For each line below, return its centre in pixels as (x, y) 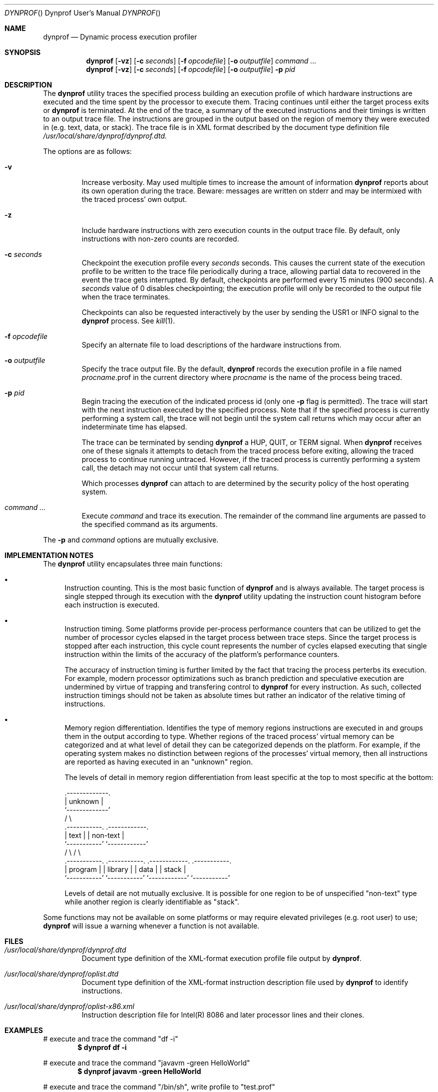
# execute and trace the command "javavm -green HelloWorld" (147, 1063)
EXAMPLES (24, 1030)
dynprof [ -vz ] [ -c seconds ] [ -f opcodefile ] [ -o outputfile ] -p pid (191, 69)
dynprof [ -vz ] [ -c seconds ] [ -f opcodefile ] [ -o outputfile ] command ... (201, 61)
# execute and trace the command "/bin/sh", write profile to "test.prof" (159, 1087)
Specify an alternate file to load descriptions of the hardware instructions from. (212, 345)
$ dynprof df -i (102, 1047)
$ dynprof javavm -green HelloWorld (139, 1071)
